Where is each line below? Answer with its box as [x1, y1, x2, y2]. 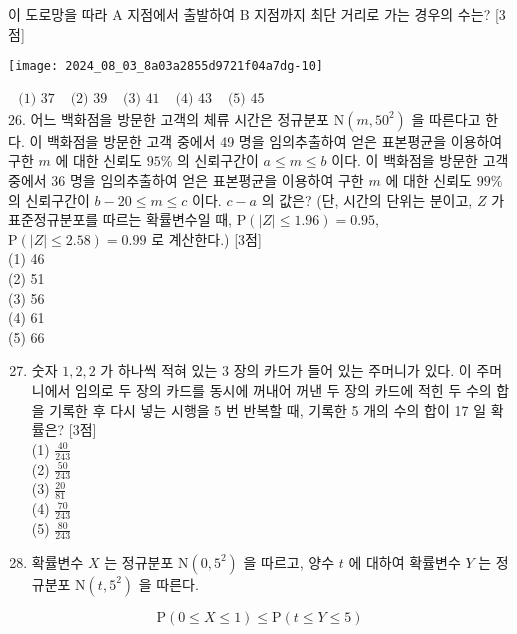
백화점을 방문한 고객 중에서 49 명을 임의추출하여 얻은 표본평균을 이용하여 [46, 130, 503, 151]
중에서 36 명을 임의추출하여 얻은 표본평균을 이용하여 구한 [8, 170, 364, 191]
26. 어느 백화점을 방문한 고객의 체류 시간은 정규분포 [8, 108, 330, 129]
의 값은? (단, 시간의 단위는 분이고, [261, 189, 473, 210]
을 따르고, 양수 [243, 551, 335, 572]
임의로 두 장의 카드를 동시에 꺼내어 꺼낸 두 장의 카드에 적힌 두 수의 [75, 380, 492, 400]
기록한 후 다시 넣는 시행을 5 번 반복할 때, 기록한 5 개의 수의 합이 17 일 [49, 399, 487, 420]
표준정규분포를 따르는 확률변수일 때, [8, 209, 232, 230]
